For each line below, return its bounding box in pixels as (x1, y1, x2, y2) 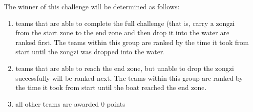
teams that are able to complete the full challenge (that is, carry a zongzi (15, 18, 235, 28)
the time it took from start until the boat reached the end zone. (15, 82, 207, 92)
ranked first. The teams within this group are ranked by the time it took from (15, 37, 249, 47)
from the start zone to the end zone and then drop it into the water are (15, 27, 230, 38)
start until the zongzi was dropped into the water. (15, 46, 165, 57)
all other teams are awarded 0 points (15, 98, 126, 109)
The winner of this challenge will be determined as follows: (4, 1, 180, 11)
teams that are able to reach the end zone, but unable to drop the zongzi (15, 63, 234, 73)
